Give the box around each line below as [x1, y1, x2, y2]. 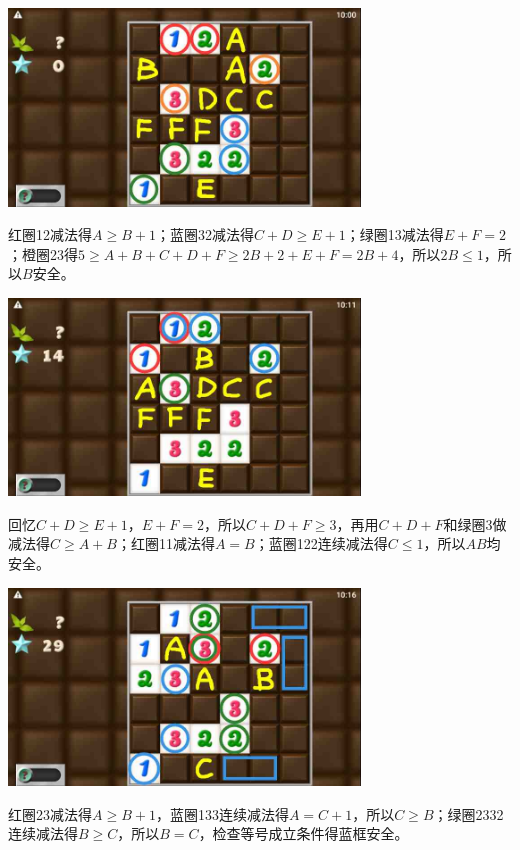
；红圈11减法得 [116, 533, 215, 554]
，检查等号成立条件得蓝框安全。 [198, 823, 409, 844]
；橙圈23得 [8, 243, 78, 264]
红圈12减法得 [8, 224, 92, 245]
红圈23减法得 [8, 803, 92, 824]
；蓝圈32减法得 [155, 224, 254, 245]
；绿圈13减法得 [345, 224, 444, 245]
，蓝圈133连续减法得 [155, 803, 289, 824]
